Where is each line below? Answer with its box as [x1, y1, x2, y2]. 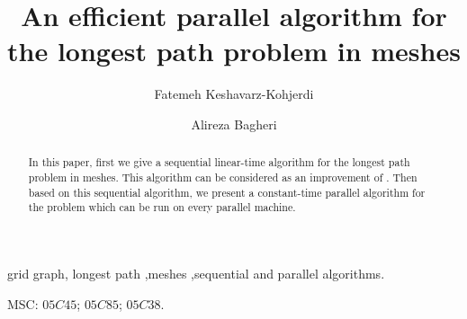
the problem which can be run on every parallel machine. [28, 199, 296, 215]
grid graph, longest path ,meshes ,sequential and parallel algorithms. [7, 263, 385, 282]
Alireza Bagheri [191, 114, 277, 133]
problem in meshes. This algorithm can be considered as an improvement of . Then [28, 169, 418, 184]
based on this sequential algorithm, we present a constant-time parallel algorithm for [28, 184, 426, 199]
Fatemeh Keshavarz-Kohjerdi [154, 84, 314, 103]
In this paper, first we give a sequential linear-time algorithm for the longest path [28, 155, 410, 170]
